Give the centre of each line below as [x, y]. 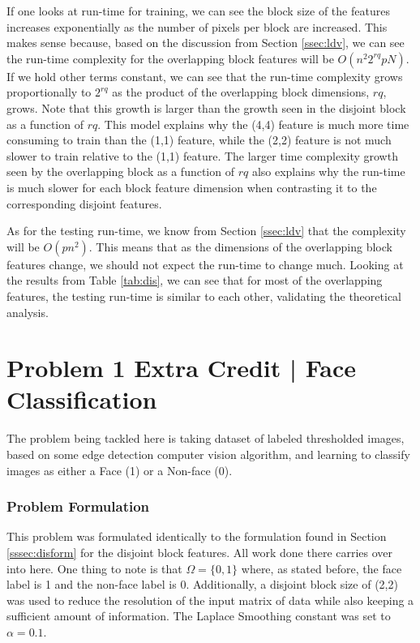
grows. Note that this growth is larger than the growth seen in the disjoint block [206, 107]
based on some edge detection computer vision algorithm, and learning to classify [208, 454]
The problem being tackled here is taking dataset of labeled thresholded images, [206, 438]
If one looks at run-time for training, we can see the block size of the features [198, 11]
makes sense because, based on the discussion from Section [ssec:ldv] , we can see [206, 43]
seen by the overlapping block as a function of [120, 171]
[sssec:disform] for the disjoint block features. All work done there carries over [200, 552]
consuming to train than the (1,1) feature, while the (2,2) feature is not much [199, 140]
